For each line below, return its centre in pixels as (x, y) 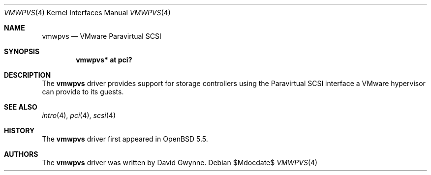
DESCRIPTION (28, 75)
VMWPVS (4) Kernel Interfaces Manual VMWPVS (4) (87, 13)
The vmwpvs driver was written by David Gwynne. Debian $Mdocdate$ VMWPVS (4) (180, 162)
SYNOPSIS (22, 51)
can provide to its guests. (83, 92)
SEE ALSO (21, 107)
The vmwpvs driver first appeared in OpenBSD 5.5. (125, 139)
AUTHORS (21, 154)
